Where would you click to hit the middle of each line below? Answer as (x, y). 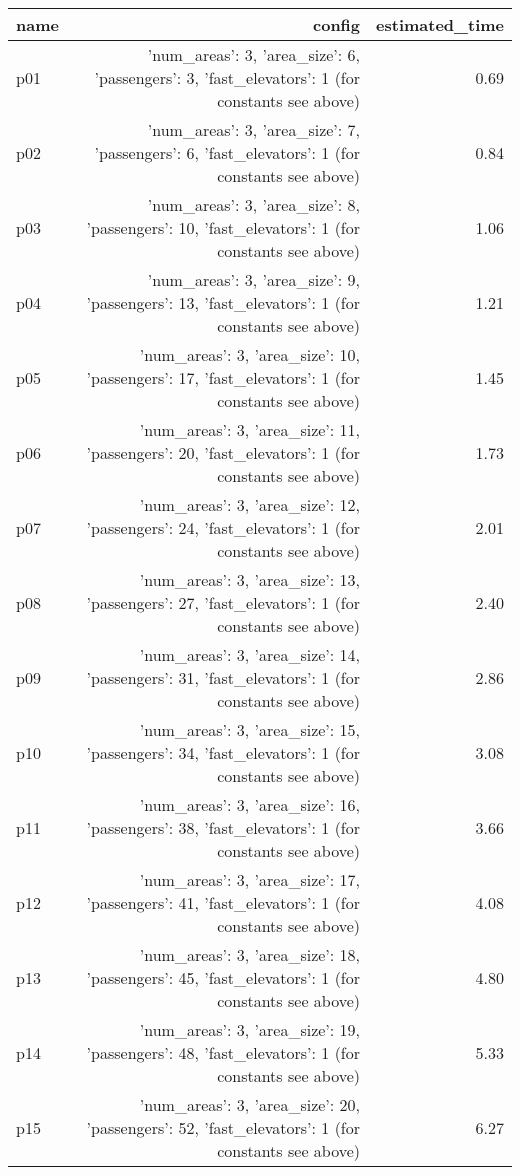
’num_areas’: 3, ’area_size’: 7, (254, 129)
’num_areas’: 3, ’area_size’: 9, (254, 279)
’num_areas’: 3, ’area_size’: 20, (250, 1104)
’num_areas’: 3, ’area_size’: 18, (250, 954)
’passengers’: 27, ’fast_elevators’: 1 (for (223, 602)
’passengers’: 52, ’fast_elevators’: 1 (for (223, 1127)
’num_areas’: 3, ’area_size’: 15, (250, 729)
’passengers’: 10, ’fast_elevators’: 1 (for (223, 227)
